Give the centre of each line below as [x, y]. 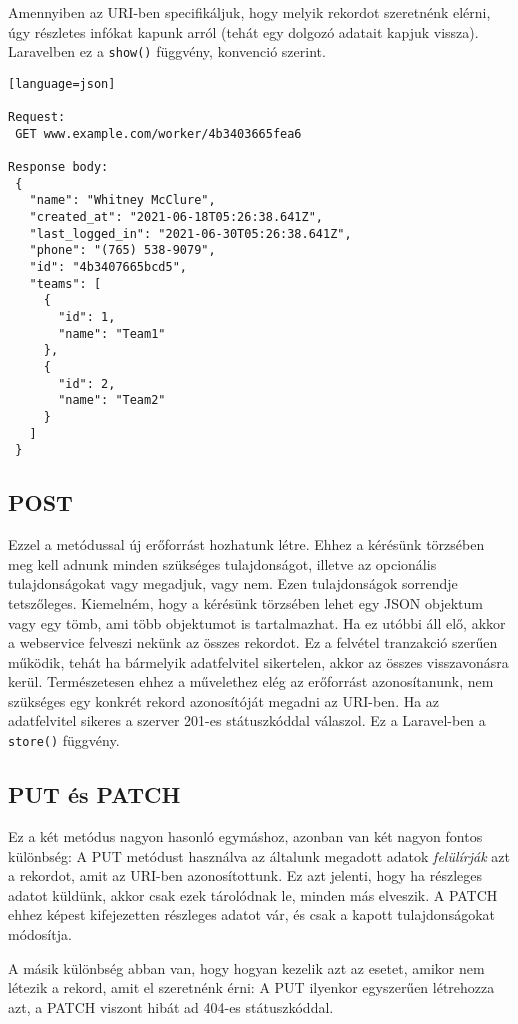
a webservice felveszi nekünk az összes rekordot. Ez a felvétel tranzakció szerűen [253, 642]
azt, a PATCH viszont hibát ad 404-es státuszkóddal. [171, 1006]
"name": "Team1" [112, 333]
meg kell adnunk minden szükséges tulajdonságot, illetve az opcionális [222, 563]
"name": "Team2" [112, 400]
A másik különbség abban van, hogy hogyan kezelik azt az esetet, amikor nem [246, 967]
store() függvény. [64, 740]
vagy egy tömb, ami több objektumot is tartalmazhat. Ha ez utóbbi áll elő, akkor [257, 622]
